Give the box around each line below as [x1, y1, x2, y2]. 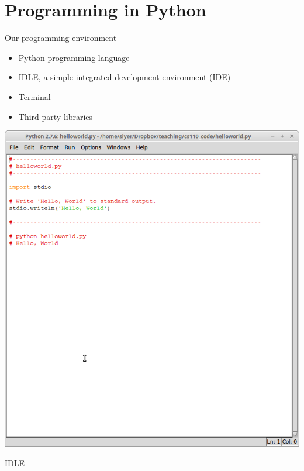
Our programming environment [5, 32, 117, 44]
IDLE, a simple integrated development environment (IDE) [18, 71, 231, 83]
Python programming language [18, 51, 130, 63]
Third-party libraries [18, 110, 93, 122]
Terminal [18, 90, 51, 102]
